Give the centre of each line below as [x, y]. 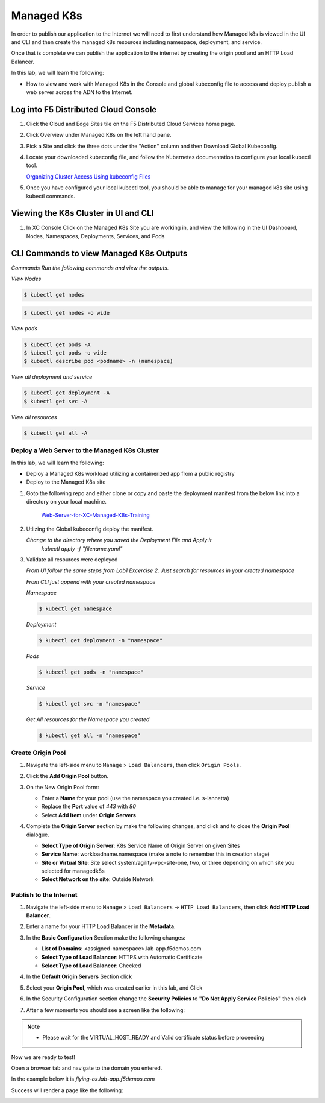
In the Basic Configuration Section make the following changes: [106, 937]
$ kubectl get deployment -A [67, 393]
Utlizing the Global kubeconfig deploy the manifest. [90, 529]
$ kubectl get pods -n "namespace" [91, 672]
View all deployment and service [52, 377]
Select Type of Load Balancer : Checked [91, 966]
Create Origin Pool [39, 753]
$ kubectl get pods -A [57, 344]
